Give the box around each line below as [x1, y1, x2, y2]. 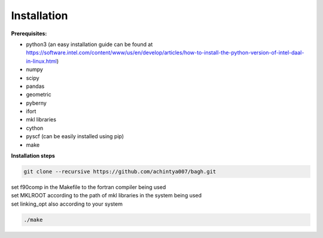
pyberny [26, 99, 47, 106]
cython [26, 124, 44, 132]
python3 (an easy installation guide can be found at [26, 41, 153, 48]
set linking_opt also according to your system [11, 200, 123, 208]
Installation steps [11, 152, 55, 160]
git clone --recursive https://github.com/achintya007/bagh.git [23, 168, 217, 175]
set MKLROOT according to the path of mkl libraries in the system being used [11, 192, 202, 199]
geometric [26, 91, 51, 98]
